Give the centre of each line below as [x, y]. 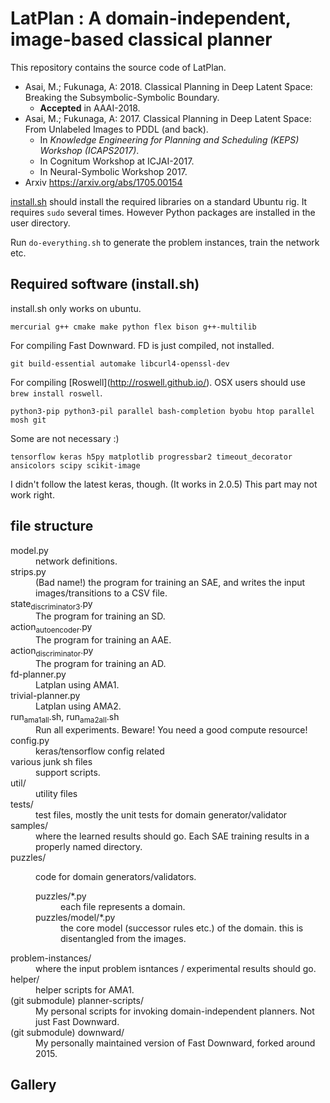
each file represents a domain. [123, 906]
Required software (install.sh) [105, 284]
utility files [56, 793]
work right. [32, 494]
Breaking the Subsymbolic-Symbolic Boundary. [122, 97]
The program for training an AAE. [103, 640]
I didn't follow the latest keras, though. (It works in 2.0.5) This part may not [164, 484]
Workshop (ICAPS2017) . [89, 150]
